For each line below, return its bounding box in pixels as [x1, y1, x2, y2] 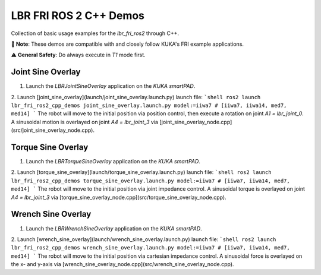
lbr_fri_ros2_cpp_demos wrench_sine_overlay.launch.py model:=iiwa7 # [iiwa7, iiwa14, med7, [11, 244, 291, 251]
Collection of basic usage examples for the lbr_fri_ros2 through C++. [11, 30, 180, 37]
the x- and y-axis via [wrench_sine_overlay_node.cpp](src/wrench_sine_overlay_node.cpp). [11, 261, 234, 268]
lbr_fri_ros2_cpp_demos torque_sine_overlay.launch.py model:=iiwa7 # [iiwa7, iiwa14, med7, [11, 177, 291, 184]
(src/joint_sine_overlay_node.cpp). [11, 127, 95, 134]
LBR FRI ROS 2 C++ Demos [11, 9, 145, 22]
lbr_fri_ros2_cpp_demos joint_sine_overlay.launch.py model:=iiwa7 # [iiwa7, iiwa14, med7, [11, 102, 287, 109]
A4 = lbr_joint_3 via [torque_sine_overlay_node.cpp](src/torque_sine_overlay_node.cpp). [11, 194, 226, 201]
